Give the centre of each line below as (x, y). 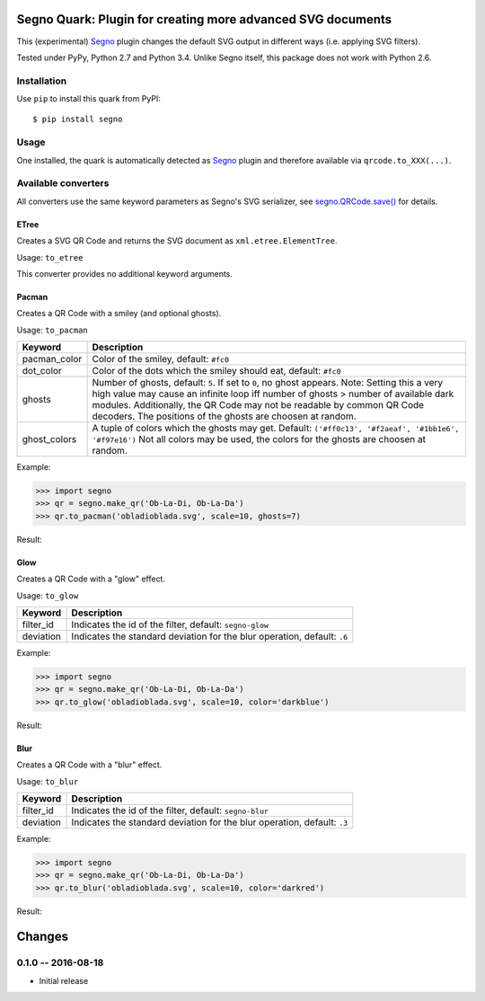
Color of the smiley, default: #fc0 (160, 359)
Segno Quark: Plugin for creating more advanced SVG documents (204, 19)
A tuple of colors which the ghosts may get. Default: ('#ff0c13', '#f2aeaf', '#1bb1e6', (276, 429)
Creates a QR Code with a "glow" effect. (91, 579)
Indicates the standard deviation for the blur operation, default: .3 (210, 822)
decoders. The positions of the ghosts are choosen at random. (224, 416)
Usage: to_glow (48, 595)
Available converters (63, 183)
